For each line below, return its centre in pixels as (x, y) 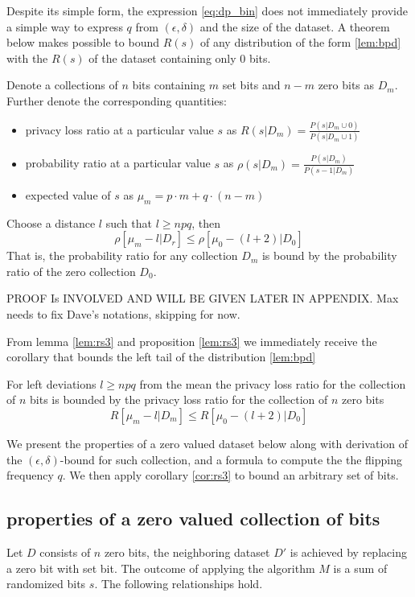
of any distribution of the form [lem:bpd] (301, 42)
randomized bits (46, 584)
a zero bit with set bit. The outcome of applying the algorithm (161, 568)
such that (129, 222)
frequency (30, 475)
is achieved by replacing (348, 552)
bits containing (169, 85)
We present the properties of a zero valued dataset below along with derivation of (207, 443)
